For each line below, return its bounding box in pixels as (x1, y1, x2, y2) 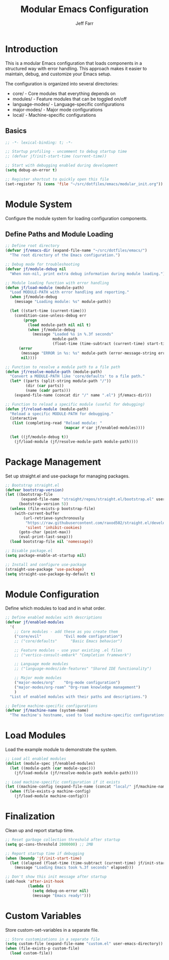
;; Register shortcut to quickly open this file (5, 177, 109, 182)
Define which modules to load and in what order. (5, 605, 106, 612)
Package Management (5, 456, 102, 467)
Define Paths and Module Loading (5, 230, 114, 238)
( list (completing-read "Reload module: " (12, 421, 102, 426)
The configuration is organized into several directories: (5, 80, 119, 86)
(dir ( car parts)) (25, 383, 64, 388)
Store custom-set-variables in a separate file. (5, 927, 99, 933)
